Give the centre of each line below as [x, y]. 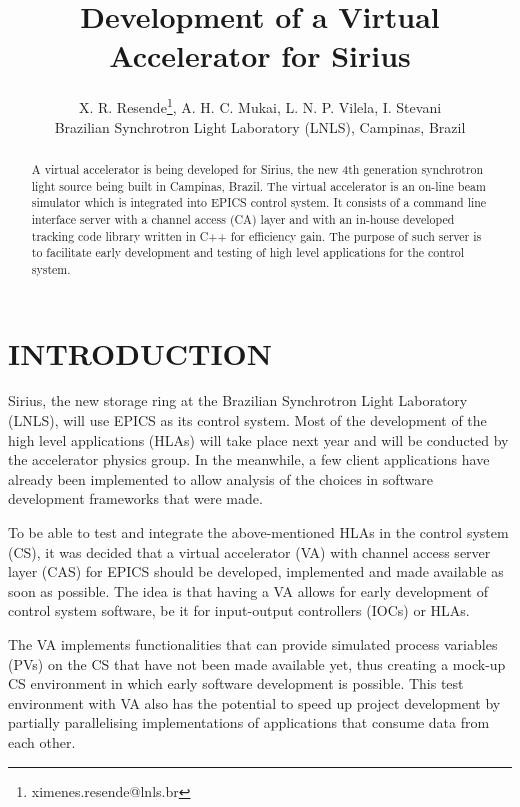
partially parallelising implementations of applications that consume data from [249, 722]
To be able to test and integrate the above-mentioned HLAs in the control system [258, 532]
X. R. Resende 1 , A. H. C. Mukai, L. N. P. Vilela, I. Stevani [260, 105]
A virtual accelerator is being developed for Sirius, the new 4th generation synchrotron [257, 168]
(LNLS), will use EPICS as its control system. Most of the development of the [247, 420]
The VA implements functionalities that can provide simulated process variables [253, 644]
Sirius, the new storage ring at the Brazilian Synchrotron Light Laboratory [238, 400]
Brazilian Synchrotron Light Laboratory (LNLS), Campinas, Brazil [260, 126]
